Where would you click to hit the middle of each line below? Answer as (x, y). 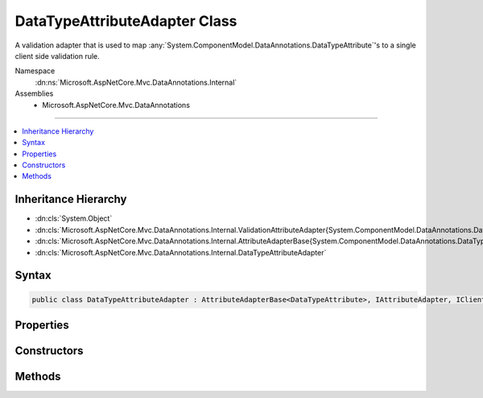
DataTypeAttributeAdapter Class (126, 21)
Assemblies (34, 93)
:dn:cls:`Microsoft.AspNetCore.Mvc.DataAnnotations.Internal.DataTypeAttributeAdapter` (181, 252)
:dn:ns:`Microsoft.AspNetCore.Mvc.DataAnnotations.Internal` (136, 82)
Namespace (35, 71)
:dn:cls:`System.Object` (74, 218)
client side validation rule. (57, 56)
